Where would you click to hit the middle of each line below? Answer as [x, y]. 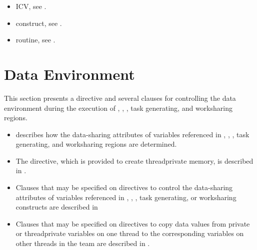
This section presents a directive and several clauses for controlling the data [120, 98]
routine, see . [35, 40]
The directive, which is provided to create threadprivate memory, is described [134, 160]
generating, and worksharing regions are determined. [96, 144]
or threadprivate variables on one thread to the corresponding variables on [130, 233]
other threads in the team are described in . [83, 243]
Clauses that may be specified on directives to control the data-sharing [124, 187]
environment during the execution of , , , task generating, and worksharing [118, 108]
